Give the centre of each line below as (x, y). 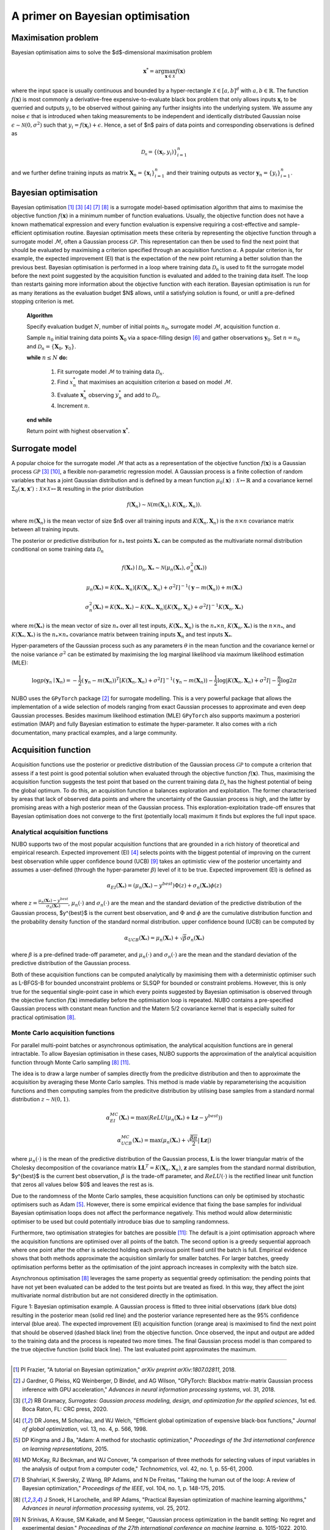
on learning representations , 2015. (65, 1449)
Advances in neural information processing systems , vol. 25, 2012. (106, 1508)
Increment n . (73, 406)
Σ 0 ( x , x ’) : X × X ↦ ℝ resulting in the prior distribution (77, 490)
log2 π (289, 680)
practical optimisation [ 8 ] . (44, 1017)
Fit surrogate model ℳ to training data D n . (111, 372)
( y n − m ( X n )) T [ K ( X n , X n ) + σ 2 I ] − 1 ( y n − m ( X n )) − (147, 681)
